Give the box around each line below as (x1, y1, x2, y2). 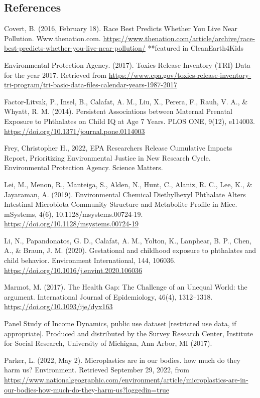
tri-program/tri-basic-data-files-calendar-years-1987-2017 (4, 79, 178, 90)
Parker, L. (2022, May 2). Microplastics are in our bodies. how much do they (4, 354, 240, 365)
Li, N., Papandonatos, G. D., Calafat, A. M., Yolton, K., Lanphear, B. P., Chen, (4, 235, 252, 245)
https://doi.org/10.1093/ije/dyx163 (4, 301, 113, 312)
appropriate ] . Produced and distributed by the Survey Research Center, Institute (4, 328, 253, 338)
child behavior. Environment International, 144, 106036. (4, 255, 176, 266)
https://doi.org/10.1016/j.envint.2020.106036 (4, 264, 143, 275)
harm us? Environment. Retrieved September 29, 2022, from (4, 364, 189, 375)
